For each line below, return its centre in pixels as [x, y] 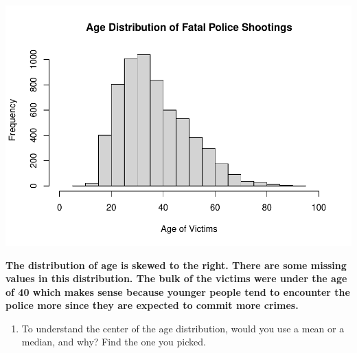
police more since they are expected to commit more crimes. [152, 305]
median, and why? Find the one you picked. [114, 342]
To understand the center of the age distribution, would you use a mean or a [183, 328]
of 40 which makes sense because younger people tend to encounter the [178, 291]
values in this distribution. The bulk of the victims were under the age [176, 278]
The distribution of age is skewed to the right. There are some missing [176, 265]
